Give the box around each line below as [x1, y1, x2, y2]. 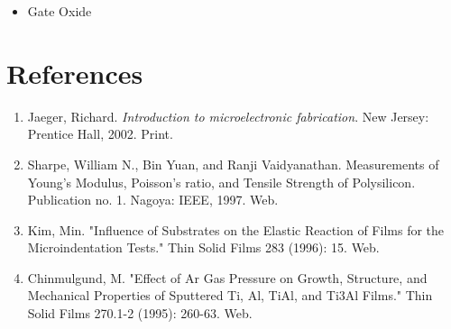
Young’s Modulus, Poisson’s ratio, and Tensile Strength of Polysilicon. [27, 172, 416, 191]
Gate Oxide [27, 2, 92, 20]
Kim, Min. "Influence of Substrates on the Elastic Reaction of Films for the [27, 220, 445, 239]
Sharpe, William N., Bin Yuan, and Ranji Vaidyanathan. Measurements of [27, 154, 439, 173]
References [6, 54, 143, 91]
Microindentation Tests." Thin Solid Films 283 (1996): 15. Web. [27, 238, 380, 257]
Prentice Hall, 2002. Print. [27, 124, 173, 143]
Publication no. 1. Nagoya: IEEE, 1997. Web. [27, 190, 279, 209]
